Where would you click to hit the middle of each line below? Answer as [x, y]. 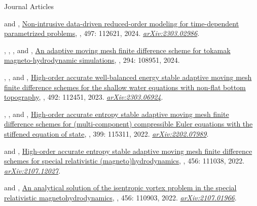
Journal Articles [29, 6]
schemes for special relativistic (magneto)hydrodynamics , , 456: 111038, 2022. [124, 161]
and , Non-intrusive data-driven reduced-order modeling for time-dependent [122, 23]
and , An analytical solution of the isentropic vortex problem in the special [120, 188]
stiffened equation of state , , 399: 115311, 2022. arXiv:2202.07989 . [106, 133]
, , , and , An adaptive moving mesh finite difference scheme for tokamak [117, 50]
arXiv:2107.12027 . [32, 170]
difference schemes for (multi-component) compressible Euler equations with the [128, 124]
